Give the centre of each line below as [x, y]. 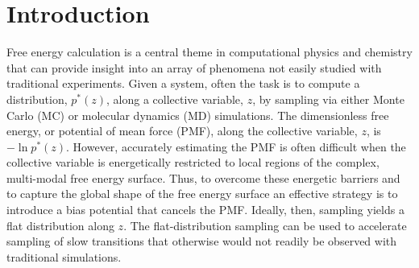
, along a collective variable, [174, 99]
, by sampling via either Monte [328, 99]
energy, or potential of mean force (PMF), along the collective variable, [182, 131]
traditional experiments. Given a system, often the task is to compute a [183, 83]
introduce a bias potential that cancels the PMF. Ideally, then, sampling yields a [205, 210]
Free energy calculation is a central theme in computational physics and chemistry [209, 52]
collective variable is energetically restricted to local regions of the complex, [193, 162]
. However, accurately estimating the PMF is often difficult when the [236, 146]
